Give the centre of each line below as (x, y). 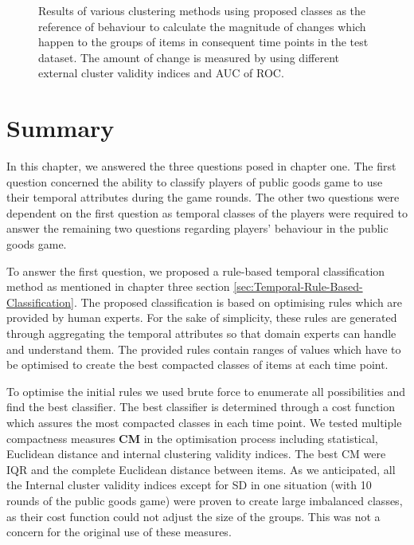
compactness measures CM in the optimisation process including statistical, (192, 438)
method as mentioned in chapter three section (118, 286)
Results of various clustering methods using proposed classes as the (202, 10)
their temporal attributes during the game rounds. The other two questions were (203, 197)
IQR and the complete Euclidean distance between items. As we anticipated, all (201, 469)
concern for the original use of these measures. (119, 532)
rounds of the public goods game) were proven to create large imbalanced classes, (205, 500)
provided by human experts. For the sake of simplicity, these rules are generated (202, 318)
